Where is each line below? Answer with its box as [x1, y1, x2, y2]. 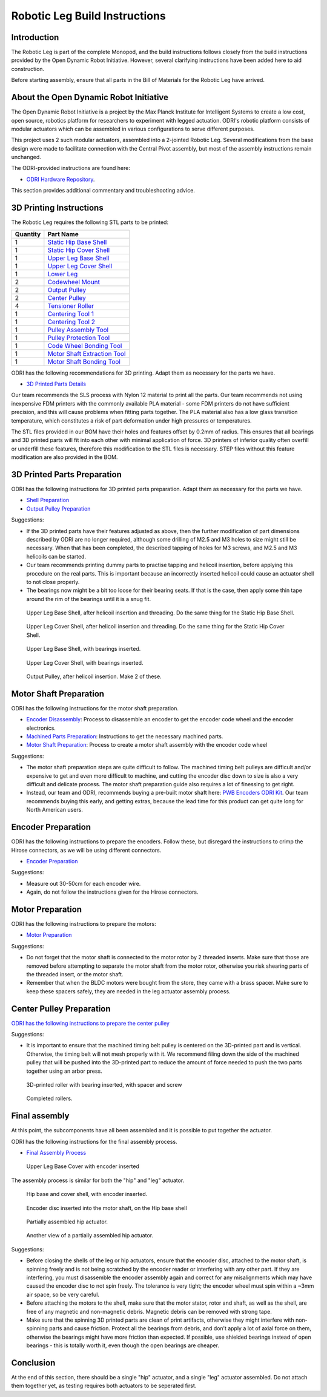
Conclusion [11, 1358, 56, 1368]
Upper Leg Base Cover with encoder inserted [26, 1163, 139, 1170]
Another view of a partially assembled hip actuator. [26, 1232, 154, 1239]
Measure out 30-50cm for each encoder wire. [26, 880, 141, 887]
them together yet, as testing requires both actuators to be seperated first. [11, 1382, 197, 1390]
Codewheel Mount [47, 277, 100, 286]
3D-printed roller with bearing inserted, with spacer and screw [26, 1081, 182, 1088]
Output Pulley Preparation [26, 505, 91, 512]
